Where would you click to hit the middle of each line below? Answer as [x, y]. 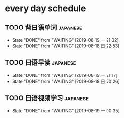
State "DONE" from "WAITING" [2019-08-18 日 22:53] [66, 46]
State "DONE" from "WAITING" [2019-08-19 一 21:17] [65, 75]
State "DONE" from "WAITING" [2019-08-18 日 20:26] [66, 81]
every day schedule [46, 8]
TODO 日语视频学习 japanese [47, 98]
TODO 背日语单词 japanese [44, 27]
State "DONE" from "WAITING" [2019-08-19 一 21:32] [65, 40]
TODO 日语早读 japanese [40, 63]
